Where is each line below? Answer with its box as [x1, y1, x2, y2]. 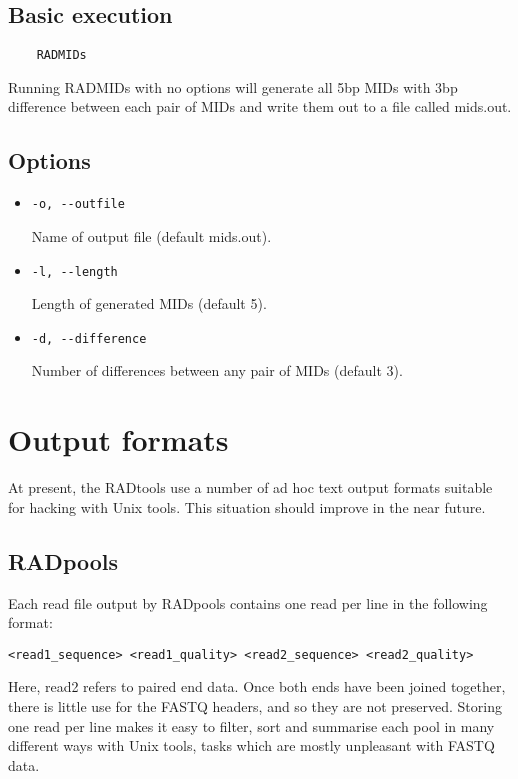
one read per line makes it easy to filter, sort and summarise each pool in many [8, 715, 495, 736]
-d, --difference [31, 331, 147, 346]
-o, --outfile [31, 197, 125, 212]
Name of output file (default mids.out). [31, 225, 272, 246]
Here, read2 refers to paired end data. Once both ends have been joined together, [8, 676, 506, 697]
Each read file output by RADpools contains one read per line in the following [8, 592, 488, 613]
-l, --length [31, 264, 118, 279]
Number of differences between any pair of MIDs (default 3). [31, 360, 403, 381]
